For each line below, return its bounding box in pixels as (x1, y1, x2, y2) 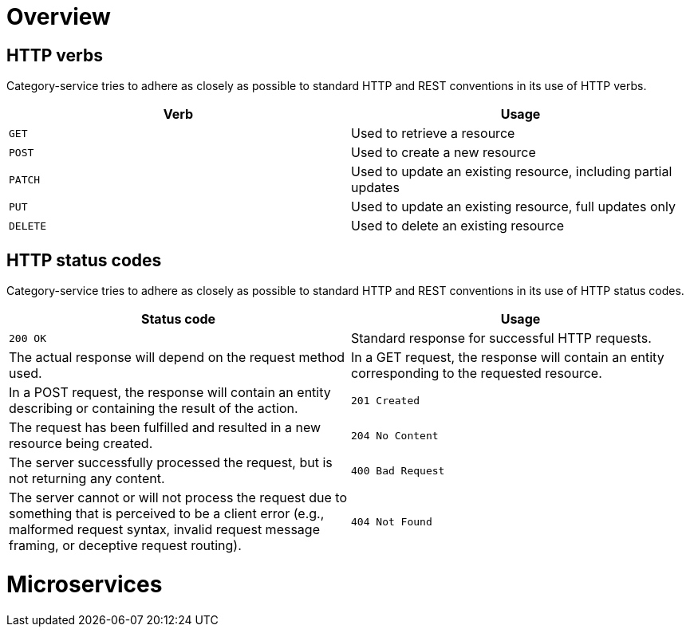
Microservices (6, 570, 163, 598)
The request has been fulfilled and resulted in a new (9, 419, 321, 436)
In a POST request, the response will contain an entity (9, 384, 331, 401)
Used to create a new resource (351, 144, 536, 161)
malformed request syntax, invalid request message (9, 521, 320, 538)
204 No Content (351, 429, 439, 442)
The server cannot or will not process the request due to (9, 489, 347, 506)
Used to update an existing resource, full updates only (351, 199, 676, 215)
